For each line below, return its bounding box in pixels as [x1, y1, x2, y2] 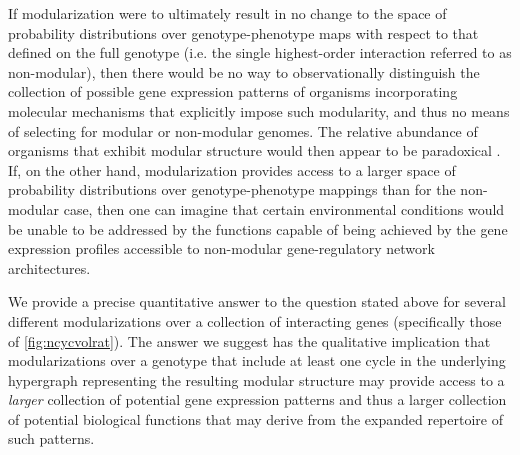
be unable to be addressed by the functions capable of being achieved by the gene [8, 218, 508, 239]
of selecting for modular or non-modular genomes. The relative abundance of [8, 120, 478, 141]
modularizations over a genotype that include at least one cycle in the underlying [8, 350, 506, 371]
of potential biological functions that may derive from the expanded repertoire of [8, 408, 503, 429]
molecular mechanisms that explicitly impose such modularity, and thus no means [8, 100, 510, 121]
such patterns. [8, 428, 95, 449]
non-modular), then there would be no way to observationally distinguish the [8, 61, 480, 82]
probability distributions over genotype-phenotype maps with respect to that [8, 22, 479, 43]
